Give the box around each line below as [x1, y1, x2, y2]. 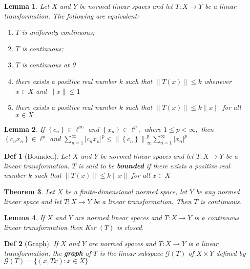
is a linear [188, 238, 219, 248]
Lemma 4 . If [4, 212, 45, 223]
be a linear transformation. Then [93, 196, 192, 206]
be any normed [196, 186, 240, 196]
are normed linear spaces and [75, 212, 162, 223]
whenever [204, 76, 232, 86]
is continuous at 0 [21, 60, 76, 70]
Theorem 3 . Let [4, 186, 55, 196]
